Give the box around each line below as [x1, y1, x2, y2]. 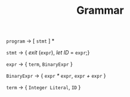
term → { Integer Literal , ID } [6, 84, 81, 91]
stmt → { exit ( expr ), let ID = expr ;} [6, 49, 90, 56]
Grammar [76, 4, 124, 17]
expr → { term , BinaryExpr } [6, 60, 73, 68]
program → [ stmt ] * [6, 37, 55, 45]
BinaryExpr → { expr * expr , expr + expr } [6, 72, 106, 80]
